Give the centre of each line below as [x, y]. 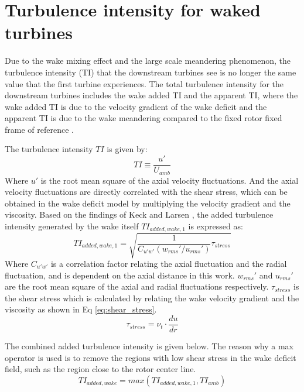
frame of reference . [39, 129]
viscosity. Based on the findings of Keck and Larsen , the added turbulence [139, 214]
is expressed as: [216, 226]
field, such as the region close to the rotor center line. [100, 369]
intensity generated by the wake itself [72, 226]
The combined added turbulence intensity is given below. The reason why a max [149, 345]
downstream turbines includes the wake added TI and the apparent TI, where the [151, 95]
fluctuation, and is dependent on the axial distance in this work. [120, 275]
